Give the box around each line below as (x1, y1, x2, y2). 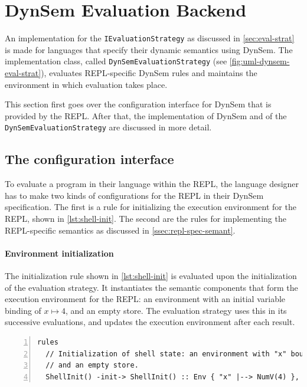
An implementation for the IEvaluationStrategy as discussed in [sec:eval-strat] (5, 32, 295, 44)
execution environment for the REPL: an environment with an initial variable (5, 293, 286, 305)
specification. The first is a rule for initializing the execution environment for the (5, 201, 296, 213)
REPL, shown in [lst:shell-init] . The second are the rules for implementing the (5, 212, 286, 225)
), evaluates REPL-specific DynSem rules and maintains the (41, 67, 257, 79)
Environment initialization (5, 247, 114, 259)
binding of (5, 304, 41, 316)
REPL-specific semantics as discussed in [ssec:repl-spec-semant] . (5, 224, 236, 236)
